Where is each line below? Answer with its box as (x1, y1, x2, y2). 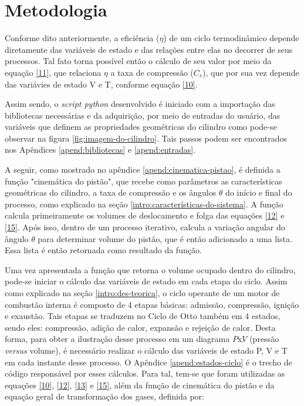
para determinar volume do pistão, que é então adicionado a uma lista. (38, 232, 292, 244)
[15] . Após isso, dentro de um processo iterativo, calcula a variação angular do (5, 221, 285, 233)
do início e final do (225, 186, 292, 199)
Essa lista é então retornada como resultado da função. (5, 244, 202, 256)
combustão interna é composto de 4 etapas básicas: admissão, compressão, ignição (5, 298, 299, 310)
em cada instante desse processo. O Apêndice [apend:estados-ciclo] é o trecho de (5, 355, 292, 368)
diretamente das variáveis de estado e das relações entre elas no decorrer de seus (5, 43, 293, 55)
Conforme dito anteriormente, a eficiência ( (5, 32, 160, 44)
